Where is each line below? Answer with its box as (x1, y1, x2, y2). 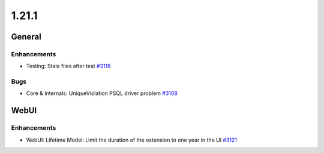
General (11, 32, 42, 42)
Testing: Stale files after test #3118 (26, 63, 111, 70)
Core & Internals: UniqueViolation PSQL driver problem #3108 (26, 90, 178, 97)
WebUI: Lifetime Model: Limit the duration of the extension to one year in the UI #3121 (26, 136, 237, 143)
